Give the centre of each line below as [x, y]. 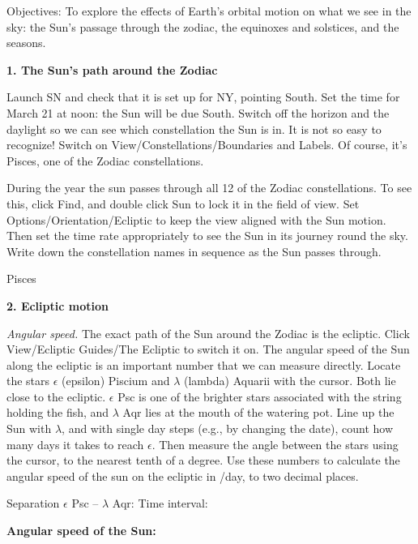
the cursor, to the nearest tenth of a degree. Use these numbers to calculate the [203, 460]
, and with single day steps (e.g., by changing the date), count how [228, 428]
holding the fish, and [58, 412]
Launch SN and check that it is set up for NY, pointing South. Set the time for [203, 97]
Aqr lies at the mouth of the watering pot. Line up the [258, 412]
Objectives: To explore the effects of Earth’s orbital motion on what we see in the [209, 11]
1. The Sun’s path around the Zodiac [112, 69]
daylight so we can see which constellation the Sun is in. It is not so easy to [194, 129]
